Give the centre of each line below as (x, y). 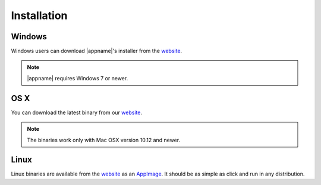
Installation (39, 15)
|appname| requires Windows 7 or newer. (78, 78)
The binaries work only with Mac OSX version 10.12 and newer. (104, 140)
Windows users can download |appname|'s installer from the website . (97, 51)
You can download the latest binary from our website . (77, 112)
